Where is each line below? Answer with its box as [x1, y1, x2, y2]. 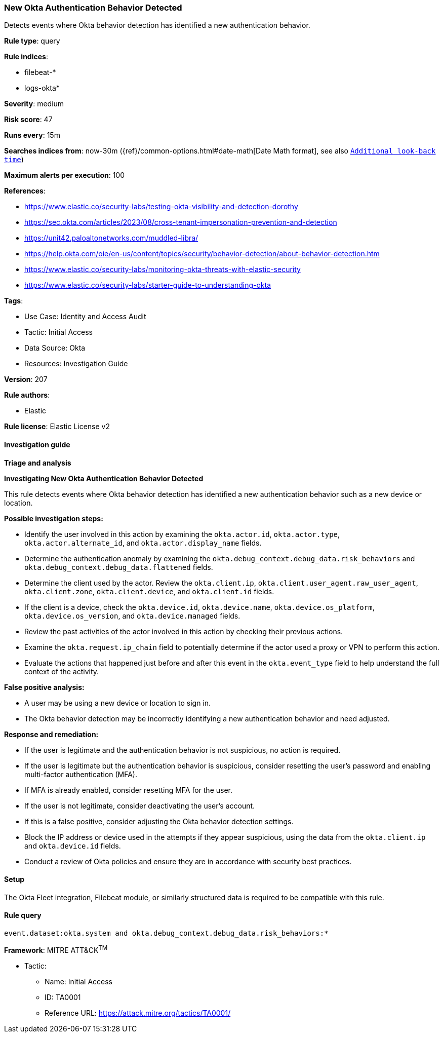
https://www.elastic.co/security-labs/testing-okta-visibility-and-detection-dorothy [24, 202, 298, 211]
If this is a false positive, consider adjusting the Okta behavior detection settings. [24, 817, 294, 826]
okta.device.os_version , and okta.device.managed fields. [24, 611, 240, 620]
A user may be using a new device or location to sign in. [24, 698, 211, 707]
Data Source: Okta [24, 343, 86, 353]
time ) [4, 155, 24, 164]
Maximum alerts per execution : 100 [4, 171, 125, 180]
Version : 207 [4, 375, 48, 384]
